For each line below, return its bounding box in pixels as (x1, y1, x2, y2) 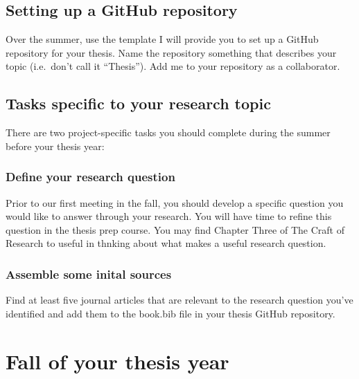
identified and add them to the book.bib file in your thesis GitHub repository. (6, 306, 335, 320)
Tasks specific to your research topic (6, 93, 271, 114)
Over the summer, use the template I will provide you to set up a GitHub (6, 32, 319, 46)
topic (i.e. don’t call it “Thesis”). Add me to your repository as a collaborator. (6, 59, 340, 73)
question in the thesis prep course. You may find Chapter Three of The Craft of (6, 222, 344, 237)
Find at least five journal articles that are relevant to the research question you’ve (6, 293, 353, 307)
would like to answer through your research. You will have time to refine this (6, 209, 332, 223)
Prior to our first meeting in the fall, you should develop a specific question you (6, 195, 344, 210)
